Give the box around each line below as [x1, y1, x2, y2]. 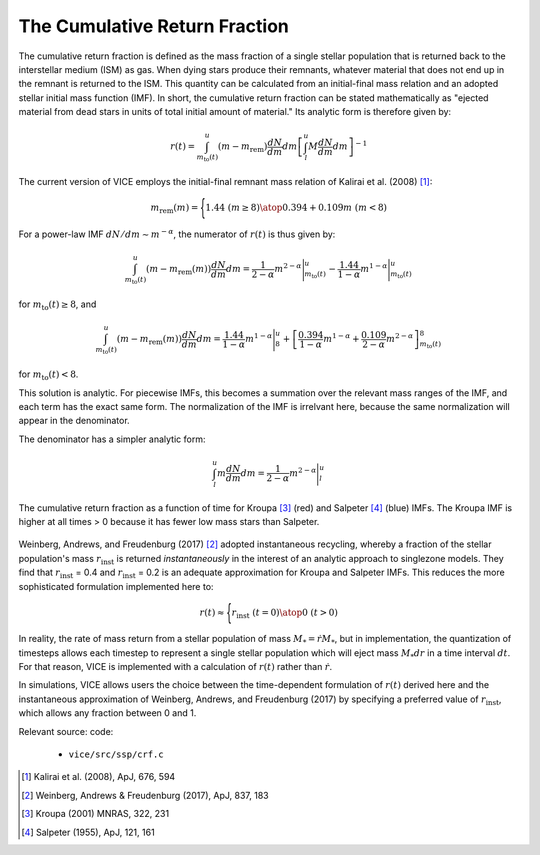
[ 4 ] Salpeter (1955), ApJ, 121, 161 [21, 826, 155, 838]
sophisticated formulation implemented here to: [18, 580, 214, 592]
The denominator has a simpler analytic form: [18, 433, 206, 445]
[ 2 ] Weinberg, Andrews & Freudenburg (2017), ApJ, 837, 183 [21, 789, 269, 801]
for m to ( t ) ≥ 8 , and [18, 298, 97, 312]
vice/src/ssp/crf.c [68, 749, 164, 760]
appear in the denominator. [18, 415, 130, 427]
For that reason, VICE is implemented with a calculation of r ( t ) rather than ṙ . [18, 661, 333, 673]
